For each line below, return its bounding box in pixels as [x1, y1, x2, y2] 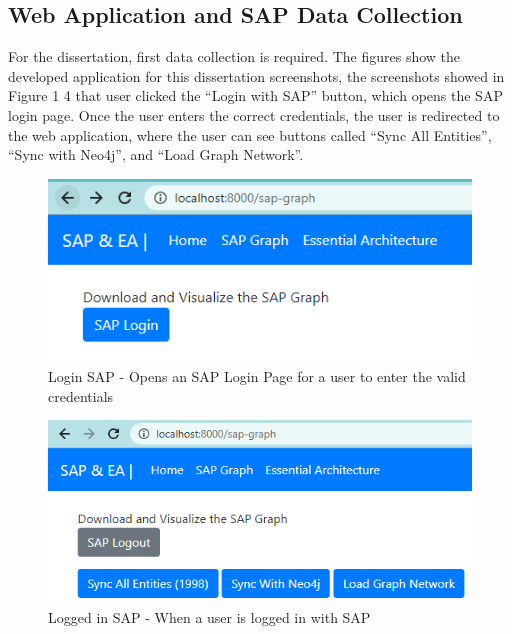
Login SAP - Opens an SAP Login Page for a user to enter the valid [48, 366, 466, 387]
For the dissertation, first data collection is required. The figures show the [8, 46, 461, 67]
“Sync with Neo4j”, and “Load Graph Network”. [8, 144, 304, 165]
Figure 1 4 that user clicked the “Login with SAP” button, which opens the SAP [8, 85, 503, 106]
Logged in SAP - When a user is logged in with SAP [48, 607, 371, 628]
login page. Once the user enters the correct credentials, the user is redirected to [8, 104, 500, 125]
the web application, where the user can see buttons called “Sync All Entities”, [8, 124, 492, 145]
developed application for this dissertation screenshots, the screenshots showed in [8, 65, 505, 86]
